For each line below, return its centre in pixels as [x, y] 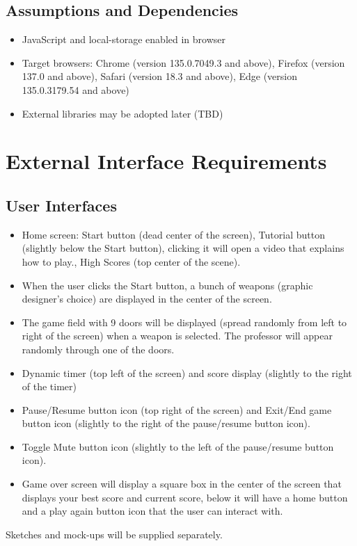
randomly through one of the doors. [98, 349]
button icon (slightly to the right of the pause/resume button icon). [166, 423]
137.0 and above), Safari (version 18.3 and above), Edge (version [160, 76]
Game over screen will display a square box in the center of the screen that [182, 484]
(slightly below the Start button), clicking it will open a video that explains [183, 248]
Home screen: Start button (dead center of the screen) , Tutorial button [173, 234]
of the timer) [49, 386]
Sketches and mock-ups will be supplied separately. [114, 534]
